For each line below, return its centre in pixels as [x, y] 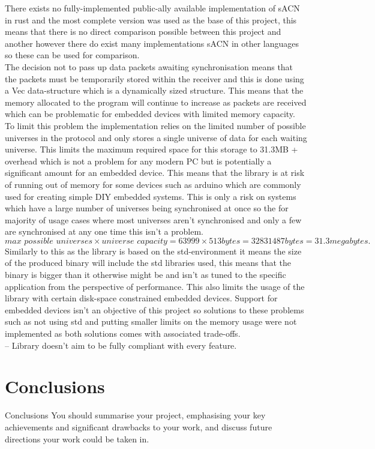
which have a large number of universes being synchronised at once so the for [147, 208]
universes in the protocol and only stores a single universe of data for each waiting [156, 137]
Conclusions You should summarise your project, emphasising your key [135, 415]
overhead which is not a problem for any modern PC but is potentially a [138, 161]
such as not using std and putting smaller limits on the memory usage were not [151, 321]
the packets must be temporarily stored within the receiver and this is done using [154, 78]
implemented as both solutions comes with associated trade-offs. [123, 333]
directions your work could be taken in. [77, 438]
